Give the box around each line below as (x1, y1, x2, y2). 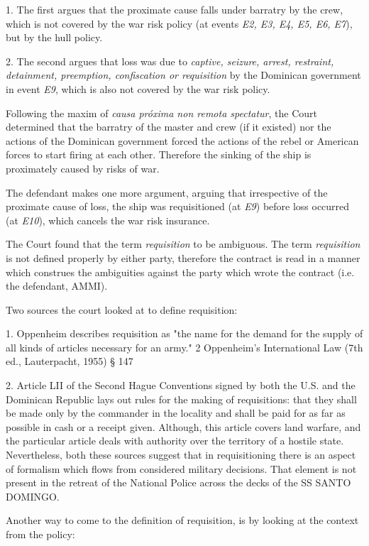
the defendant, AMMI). (6, 278, 108, 293)
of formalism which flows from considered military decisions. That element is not (6, 461, 357, 476)
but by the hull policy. (6, 30, 103, 45)
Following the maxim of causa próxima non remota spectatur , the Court (6, 105, 318, 120)
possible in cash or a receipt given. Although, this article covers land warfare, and (6, 419, 361, 434)
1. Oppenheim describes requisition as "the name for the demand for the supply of (6, 326, 363, 341)
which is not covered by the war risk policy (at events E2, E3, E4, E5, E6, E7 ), (6, 16, 353, 31)
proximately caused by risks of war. (6, 160, 160, 175)
